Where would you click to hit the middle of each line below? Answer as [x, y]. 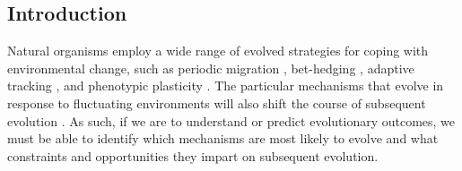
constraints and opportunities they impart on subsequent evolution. [193, 155]
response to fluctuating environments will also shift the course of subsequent [217, 103]
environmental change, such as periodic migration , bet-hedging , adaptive [211, 68]
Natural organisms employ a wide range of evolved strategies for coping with [218, 51]
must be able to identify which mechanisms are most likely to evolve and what [223, 138]
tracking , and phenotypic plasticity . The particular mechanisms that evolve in [226, 85]
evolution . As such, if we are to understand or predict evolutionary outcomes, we [231, 120]
